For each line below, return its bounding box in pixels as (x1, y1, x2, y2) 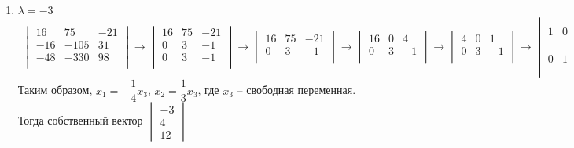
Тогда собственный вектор (17, 112, 143, 128)
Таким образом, (17, 81, 93, 98)
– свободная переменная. (237, 81, 356, 98)
